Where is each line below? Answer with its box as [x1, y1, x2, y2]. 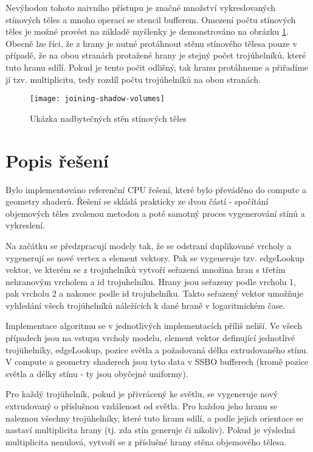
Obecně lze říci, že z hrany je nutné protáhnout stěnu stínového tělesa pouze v [5, 37, 297, 49]
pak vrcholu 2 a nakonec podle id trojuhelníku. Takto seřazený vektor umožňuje [5, 287, 303, 300]
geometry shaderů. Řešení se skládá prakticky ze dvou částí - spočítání [5, 195, 269, 208]
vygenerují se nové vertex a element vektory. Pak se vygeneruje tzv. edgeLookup [5, 251, 304, 264]
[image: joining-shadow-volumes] [30, 94, 165, 104]
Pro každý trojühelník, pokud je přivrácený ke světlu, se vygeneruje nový [5, 387, 278, 400]
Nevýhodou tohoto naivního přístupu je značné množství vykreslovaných [5, 1, 276, 13]
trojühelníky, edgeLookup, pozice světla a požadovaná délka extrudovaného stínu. [5, 343, 309, 356]
